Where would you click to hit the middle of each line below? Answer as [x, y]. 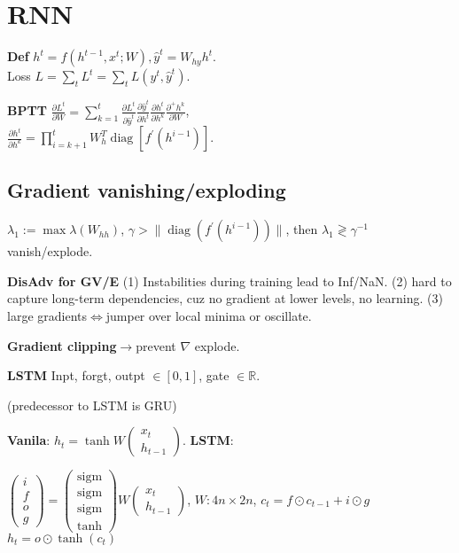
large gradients [47, 315]
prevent [156, 345]
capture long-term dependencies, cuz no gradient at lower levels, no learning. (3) [225, 298]
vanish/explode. [50, 251]
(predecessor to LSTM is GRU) [92, 405]
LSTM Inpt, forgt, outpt [76, 375]
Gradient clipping [62, 345]
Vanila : [29, 440]
